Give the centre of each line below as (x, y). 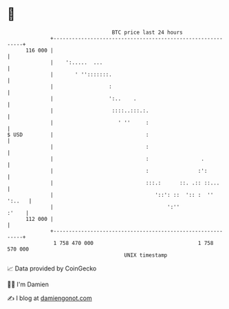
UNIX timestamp (146, 255)
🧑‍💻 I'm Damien (28, 284)
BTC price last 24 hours (148, 32)
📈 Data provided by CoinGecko (52, 268)
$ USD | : (78, 135)
